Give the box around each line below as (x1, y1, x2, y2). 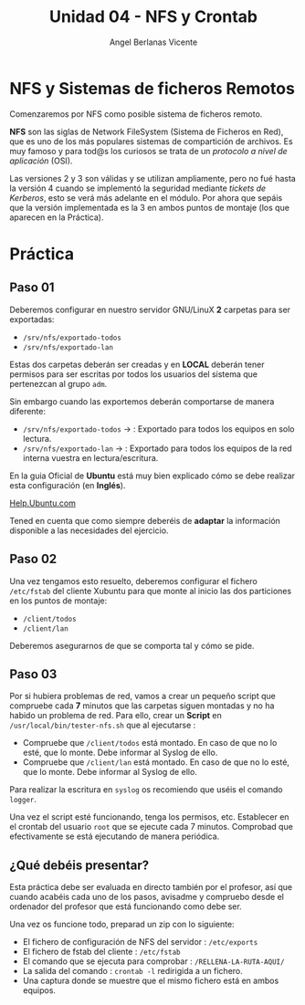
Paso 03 (9, 666, 58, 682)
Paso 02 (9, 551, 58, 567)
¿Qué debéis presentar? (9, 857, 149, 873)
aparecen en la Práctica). (9, 212, 104, 223)
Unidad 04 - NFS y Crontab (48, 6, 258, 27)
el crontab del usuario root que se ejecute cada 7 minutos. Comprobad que (9, 822, 294, 832)
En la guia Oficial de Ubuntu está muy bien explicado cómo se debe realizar (9, 470, 295, 481)
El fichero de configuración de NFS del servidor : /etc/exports (22, 937, 258, 947)
